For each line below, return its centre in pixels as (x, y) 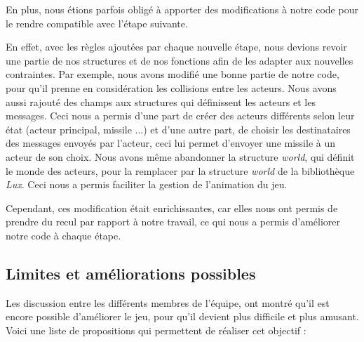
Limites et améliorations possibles (131, 273)
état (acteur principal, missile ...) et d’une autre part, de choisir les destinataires (178, 129)
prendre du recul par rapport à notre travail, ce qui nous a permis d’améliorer (173, 222)
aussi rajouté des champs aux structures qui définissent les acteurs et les (161, 101)
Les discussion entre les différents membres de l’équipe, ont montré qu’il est (168, 302)
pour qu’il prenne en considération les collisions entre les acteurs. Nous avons (171, 87)
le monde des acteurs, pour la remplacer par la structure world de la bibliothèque (180, 170)
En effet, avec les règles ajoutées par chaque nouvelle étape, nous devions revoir (176, 47)
